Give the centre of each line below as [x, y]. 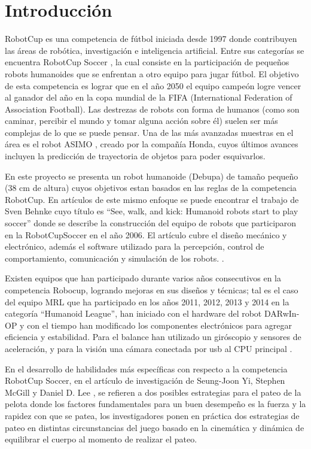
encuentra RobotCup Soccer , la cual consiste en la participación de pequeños [147, 62]
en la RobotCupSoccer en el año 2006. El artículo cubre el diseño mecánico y [146, 234]
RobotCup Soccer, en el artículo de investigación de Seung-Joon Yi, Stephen [145, 380]
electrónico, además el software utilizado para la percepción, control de [135, 246]
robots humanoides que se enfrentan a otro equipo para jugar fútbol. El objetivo [152, 73]
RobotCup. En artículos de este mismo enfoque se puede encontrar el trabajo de [152, 199]
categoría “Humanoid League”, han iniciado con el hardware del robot [133, 313]
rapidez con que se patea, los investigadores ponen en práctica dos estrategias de [152, 415]
